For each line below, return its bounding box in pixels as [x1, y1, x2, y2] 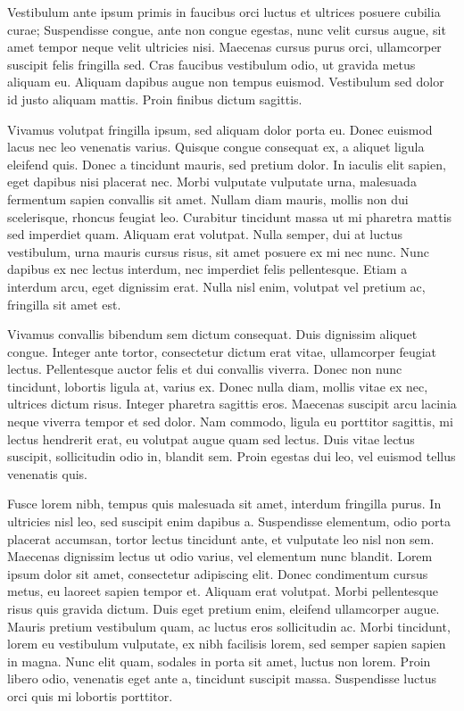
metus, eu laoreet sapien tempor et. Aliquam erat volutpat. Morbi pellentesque [7, 582, 438, 600]
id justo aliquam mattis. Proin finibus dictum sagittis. [7, 89, 302, 108]
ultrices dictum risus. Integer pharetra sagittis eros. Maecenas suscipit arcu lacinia [7, 394, 457, 413]
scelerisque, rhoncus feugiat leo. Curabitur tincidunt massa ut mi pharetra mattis [7, 207, 452, 226]
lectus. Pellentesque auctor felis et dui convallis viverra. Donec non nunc [7, 360, 402, 378]
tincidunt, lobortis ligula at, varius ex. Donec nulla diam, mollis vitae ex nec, [7, 376, 428, 395]
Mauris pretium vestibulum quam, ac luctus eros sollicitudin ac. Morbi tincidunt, [7, 616, 451, 635]
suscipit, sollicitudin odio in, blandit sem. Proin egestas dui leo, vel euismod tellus [7, 447, 456, 466]
